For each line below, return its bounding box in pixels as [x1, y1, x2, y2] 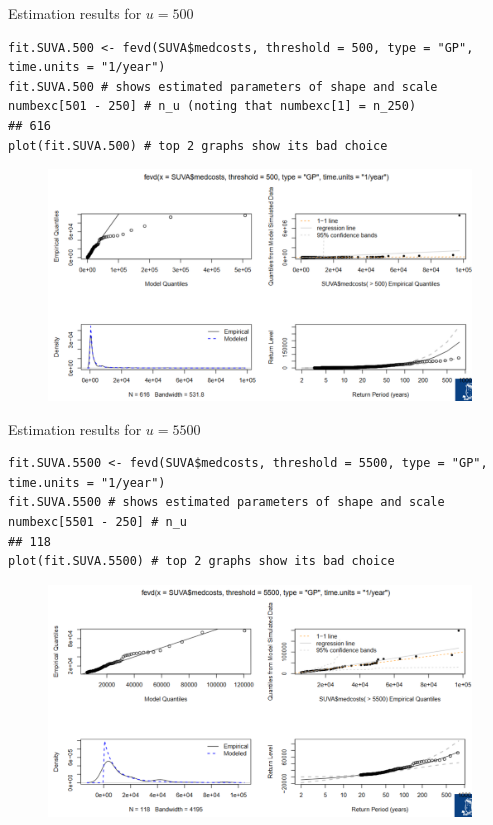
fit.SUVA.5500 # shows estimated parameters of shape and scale [8, 495, 445, 510]
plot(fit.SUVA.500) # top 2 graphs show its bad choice [8, 138, 388, 153]
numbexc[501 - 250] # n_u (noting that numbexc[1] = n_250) [8, 99, 417, 114]
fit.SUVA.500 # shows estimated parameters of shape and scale [8, 79, 438, 94]
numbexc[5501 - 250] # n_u [8, 515, 187, 529]
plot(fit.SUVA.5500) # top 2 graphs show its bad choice [8, 554, 395, 569]
